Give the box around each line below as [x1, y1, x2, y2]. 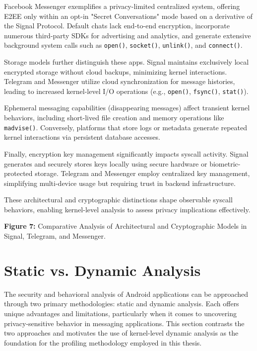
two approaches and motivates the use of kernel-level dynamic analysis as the [4, 328, 239, 338]
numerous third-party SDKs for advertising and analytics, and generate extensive [4, 30, 251, 40]
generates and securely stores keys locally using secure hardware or [4, 158, 207, 169]
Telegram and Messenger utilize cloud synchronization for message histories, [4, 76, 235, 87]
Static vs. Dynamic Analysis [4, 260, 201, 280]
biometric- [209, 158, 241, 169]
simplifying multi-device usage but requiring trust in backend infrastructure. [4, 177, 236, 188]
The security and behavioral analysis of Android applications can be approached [4, 288, 249, 299]
